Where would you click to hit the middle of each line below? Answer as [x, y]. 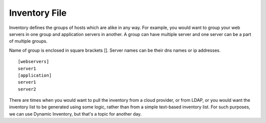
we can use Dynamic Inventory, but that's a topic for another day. [75, 114]
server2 [27, 89]
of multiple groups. [28, 41]
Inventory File [38, 13]
